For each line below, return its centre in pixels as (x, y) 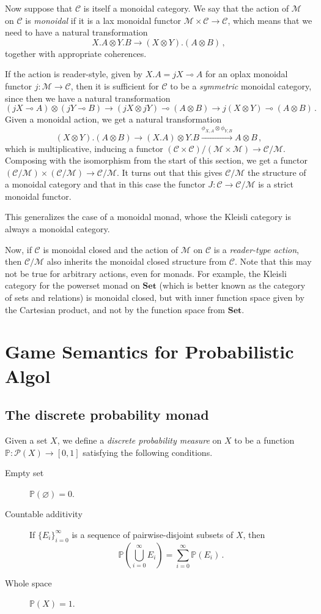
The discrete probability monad (107, 415)
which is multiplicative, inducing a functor (84, 148)
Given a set (26, 440)
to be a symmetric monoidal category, (241, 85)
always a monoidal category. (57, 229)
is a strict (276, 184)
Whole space (28, 582)
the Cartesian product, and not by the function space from (115, 309)
